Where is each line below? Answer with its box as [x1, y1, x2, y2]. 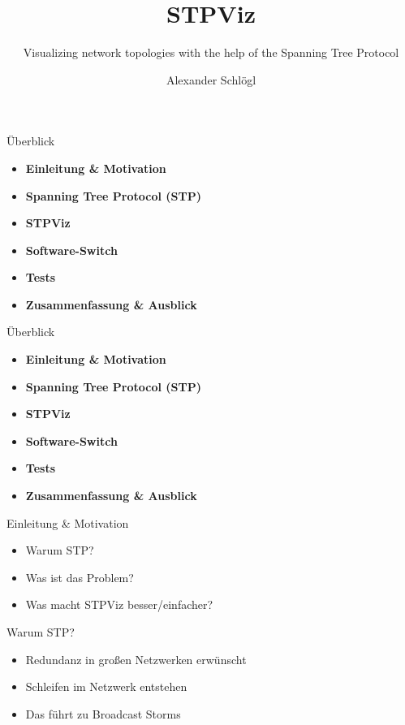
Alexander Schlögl [166, 71, 256, 88]
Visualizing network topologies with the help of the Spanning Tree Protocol [23, 44, 399, 61]
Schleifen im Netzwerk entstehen [25, 678, 187, 695]
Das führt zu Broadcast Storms [25, 705, 181, 722]
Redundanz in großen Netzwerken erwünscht [25, 650, 247, 667]
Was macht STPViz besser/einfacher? [25, 596, 213, 613]
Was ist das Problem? [25, 568, 134, 585]
